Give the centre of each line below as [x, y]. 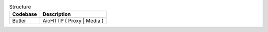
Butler [19, 21]
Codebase [25, 14]
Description [57, 14]
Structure [20, 7]
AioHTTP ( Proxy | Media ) [73, 21]
